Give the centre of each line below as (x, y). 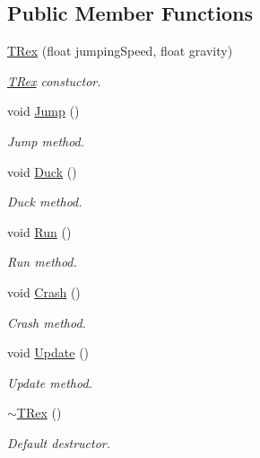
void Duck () (42, 171)
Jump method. (46, 141)
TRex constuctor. (54, 80)
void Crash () (44, 291)
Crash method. (47, 322)
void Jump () (43, 111)
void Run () (39, 231)
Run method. (42, 262)
